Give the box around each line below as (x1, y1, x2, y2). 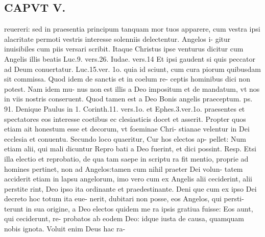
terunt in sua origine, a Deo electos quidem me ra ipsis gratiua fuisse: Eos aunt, (4, 203, 253, 214)
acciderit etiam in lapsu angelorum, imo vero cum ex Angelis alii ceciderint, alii (4, 173, 253, 184)
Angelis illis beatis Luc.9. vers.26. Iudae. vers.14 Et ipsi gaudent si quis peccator (4, 53, 255, 64)
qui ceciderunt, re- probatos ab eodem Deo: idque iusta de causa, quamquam (4, 213, 244, 224)
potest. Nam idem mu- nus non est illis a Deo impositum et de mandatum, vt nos (4, 83, 260, 94)
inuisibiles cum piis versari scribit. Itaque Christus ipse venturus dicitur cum (4, 43, 244, 54)
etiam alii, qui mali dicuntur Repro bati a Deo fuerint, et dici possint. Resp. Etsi (4, 143, 256, 154)
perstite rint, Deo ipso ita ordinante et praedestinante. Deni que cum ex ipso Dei (4, 183, 257, 194)
